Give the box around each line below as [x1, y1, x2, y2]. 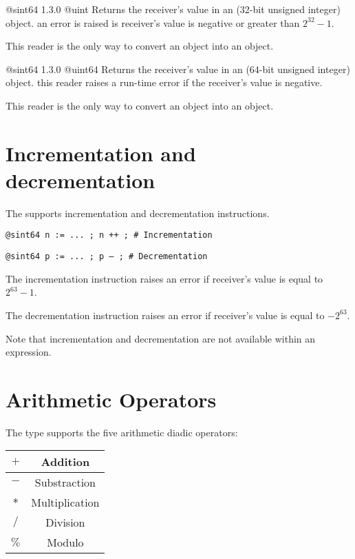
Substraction [34, 474, 96, 491]
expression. [6, 345, 52, 359]
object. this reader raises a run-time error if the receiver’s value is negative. [6, 75, 323, 90]
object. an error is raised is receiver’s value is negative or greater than [6, 15, 300, 30]
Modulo [47, 534, 84, 551]
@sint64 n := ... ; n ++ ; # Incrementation [6, 230, 213, 241]
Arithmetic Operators [6, 385, 217, 413]
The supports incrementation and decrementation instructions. [6, 205, 270, 220]
